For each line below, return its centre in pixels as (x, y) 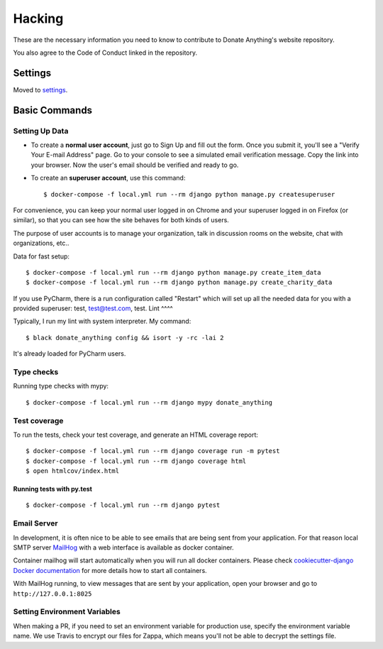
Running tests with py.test (52, 489)
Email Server (35, 523)
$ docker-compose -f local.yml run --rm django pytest (123, 505)
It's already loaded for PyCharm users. (70, 354)
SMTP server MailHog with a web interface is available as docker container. (123, 547)
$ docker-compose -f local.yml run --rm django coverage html (136, 461)
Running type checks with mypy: (61, 386)
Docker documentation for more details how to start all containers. (110, 570)
